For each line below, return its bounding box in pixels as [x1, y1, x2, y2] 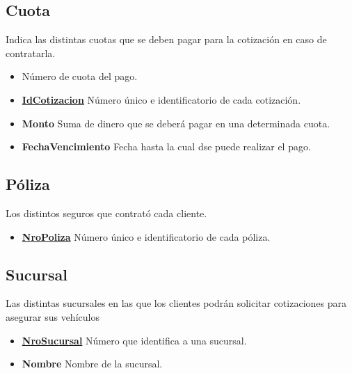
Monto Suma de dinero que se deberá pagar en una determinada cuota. [22, 116, 330, 130]
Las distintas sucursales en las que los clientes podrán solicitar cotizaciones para [6, 296, 346, 310]
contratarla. [6, 45, 56, 60]
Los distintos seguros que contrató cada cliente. [6, 205, 207, 220]
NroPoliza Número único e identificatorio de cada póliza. [22, 229, 271, 244]
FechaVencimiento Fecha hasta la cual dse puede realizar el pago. [22, 139, 311, 154]
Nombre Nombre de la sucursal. [22, 356, 163, 371]
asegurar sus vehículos [6, 309, 99, 324]
